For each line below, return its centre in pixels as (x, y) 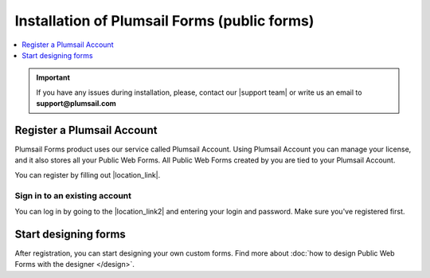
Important (53, 78)
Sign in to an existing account (73, 195)
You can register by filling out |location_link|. (88, 174)
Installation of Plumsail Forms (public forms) (164, 21)
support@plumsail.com (76, 104)
